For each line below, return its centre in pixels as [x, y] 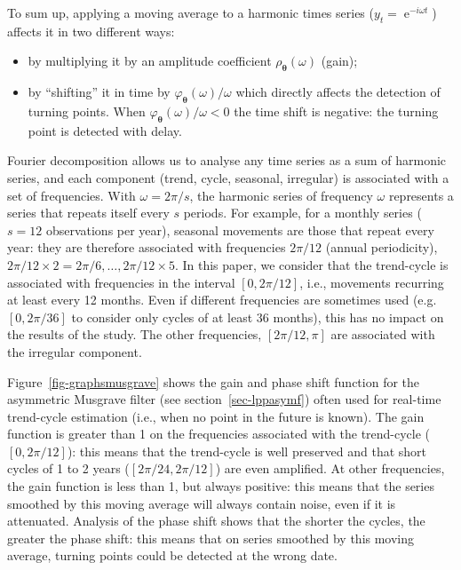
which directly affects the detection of [338, 92]
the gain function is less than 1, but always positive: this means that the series [221, 486]
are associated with [383, 334]
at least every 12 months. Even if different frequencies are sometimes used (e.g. [222, 300]
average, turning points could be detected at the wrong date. [172, 555]
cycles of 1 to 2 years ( [68, 468]
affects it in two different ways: [91, 31]
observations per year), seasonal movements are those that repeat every [240, 230]
